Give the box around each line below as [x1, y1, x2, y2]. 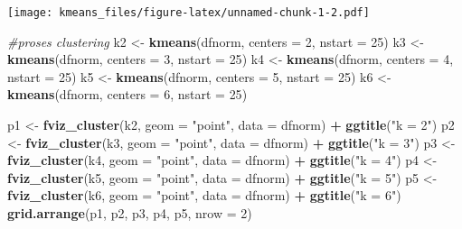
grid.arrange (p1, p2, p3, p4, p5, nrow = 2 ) [7, 204, 252, 222]
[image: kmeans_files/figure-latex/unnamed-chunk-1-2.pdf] [7, 6, 370, 19]
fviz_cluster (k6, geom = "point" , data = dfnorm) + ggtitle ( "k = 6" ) [7, 186, 401, 205]
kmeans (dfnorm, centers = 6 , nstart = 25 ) [7, 85, 248, 104]
